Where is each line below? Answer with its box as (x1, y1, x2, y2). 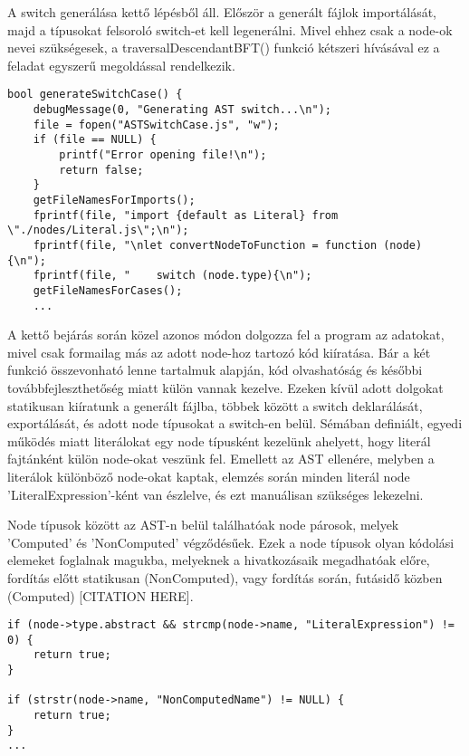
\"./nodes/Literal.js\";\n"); (7, 224, 189, 237)
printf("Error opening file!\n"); (59, 148, 267, 161)
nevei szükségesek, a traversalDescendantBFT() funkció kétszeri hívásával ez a (7, 38, 440, 57)
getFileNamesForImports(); (33, 193, 196, 206)
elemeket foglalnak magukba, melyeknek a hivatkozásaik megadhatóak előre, (7, 550, 430, 569)
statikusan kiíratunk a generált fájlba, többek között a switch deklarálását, (7, 396, 423, 415)
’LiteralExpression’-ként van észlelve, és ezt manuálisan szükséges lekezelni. (7, 484, 424, 503)
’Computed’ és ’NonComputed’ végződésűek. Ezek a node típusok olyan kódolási (7, 532, 455, 551)
